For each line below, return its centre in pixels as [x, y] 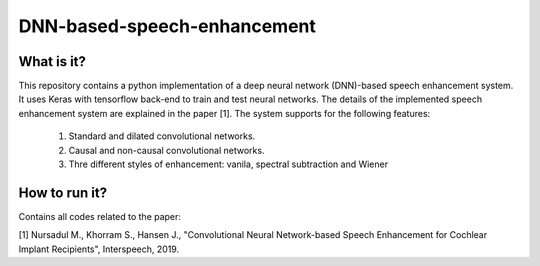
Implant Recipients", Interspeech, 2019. [99, 249]
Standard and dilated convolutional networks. [162, 136]
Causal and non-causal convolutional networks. [166, 150]
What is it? [52, 61]
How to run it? [63, 192]
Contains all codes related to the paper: [100, 216]
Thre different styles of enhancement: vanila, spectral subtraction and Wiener [228, 164]
